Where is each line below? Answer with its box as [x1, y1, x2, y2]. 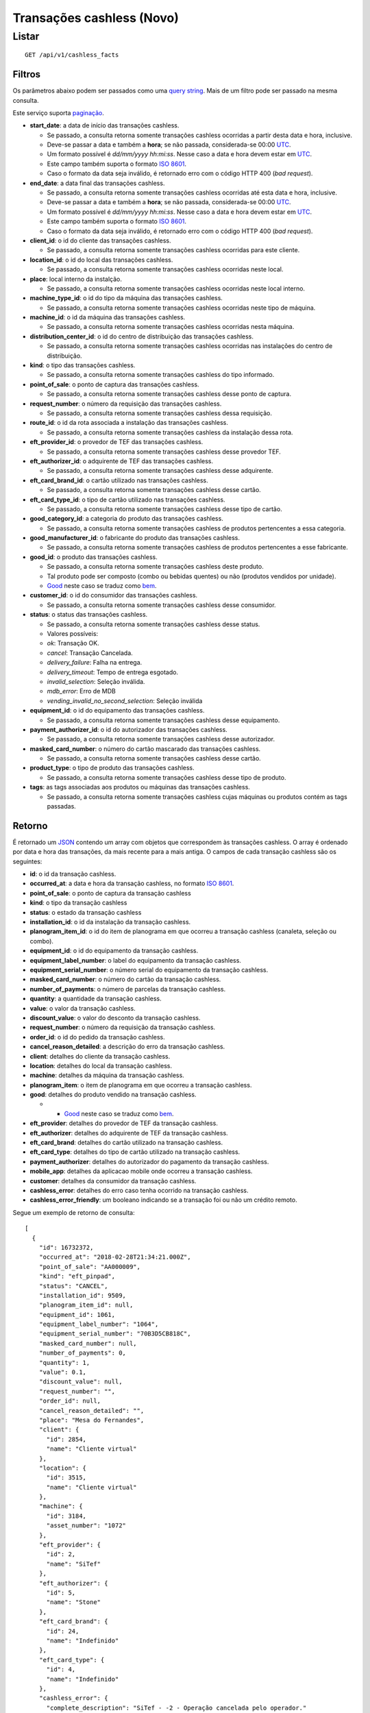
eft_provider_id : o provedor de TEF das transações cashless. [29, 438, 203, 446]
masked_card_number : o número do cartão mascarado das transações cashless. [29, 744, 261, 753]
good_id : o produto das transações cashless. [29, 552, 158, 561]
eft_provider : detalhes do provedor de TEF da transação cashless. [29, 1119, 219, 1127]
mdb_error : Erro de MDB [47, 687, 116, 695]
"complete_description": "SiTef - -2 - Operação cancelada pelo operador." [46, 1703, 307, 1712]
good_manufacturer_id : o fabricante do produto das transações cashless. [29, 534, 240, 542]
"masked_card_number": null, [38, 1340, 137, 1347]
